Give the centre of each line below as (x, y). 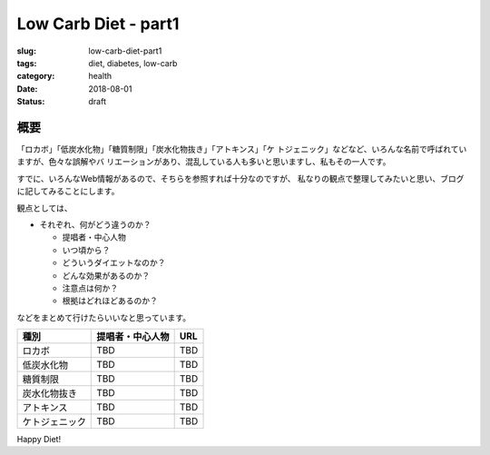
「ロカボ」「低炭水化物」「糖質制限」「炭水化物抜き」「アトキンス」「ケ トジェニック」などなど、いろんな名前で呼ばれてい (242, 149)
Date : (27, 89)
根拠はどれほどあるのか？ (110, 301)
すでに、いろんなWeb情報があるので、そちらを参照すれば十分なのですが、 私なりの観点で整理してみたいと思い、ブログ (240, 178)
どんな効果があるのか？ (106, 275)
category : (36, 76)
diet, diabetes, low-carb (133, 63)
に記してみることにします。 (68, 192)
